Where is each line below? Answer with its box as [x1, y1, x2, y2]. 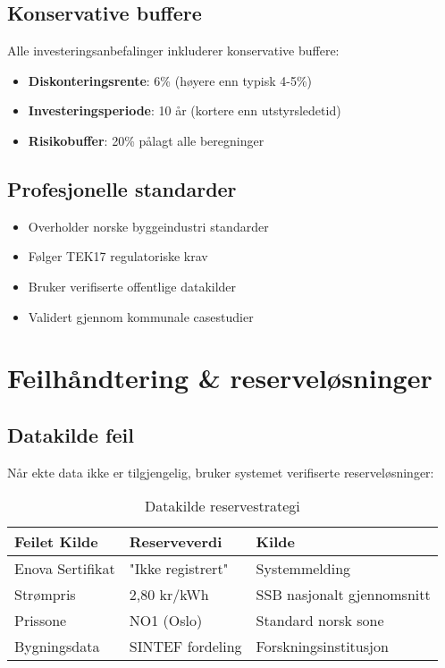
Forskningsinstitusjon [256, 636, 389, 657]
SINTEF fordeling [129, 636, 242, 657]
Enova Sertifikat [14, 558, 115, 579]
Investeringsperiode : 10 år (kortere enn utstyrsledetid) [28, 101, 341, 120]
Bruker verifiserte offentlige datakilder [28, 276, 237, 295]
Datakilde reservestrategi [144, 495, 300, 517]
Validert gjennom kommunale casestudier [28, 307, 254, 326]
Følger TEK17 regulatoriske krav [28, 247, 208, 266]
